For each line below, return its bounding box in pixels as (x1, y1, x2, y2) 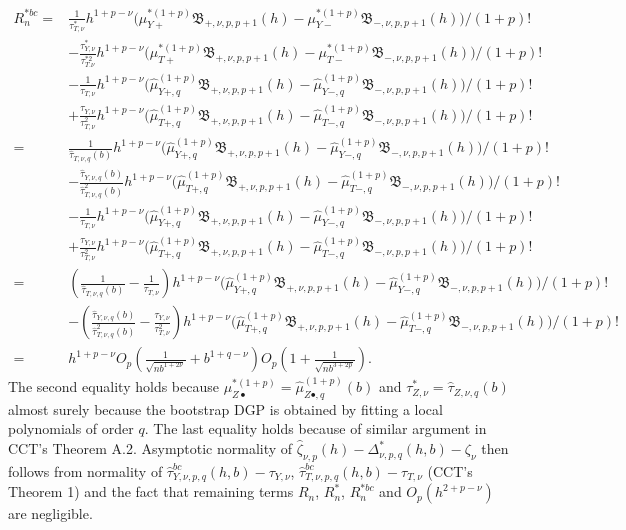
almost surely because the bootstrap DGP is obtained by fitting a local (8, 398, 443, 419)
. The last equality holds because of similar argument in (144, 418, 487, 439)
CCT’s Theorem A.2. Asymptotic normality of (8, 438, 293, 459)
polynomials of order (8, 418, 134, 439)
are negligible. (8, 503, 93, 524)
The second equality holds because (8, 376, 219, 397)
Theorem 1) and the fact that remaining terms (8, 481, 294, 502)
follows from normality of (8, 460, 163, 481)
